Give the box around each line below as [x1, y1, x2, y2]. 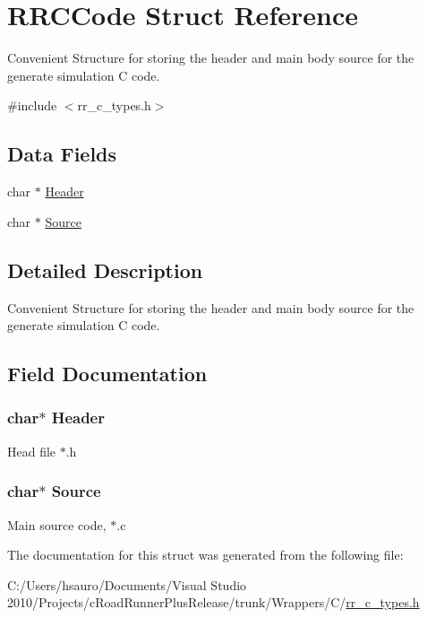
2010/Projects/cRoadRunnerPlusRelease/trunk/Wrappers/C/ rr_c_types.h [7, 593, 420, 612]
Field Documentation [7, 360, 208, 387]
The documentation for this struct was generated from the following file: [7, 545, 404, 564]
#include [7, 96, 57, 115]
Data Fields [7, 140, 117, 168]
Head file [7, 441, 56, 460]
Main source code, [7, 515, 107, 534]
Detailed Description [7, 256, 203, 283]
